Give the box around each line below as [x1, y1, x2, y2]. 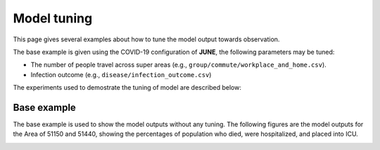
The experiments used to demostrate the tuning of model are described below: [13, 83, 242, 92]
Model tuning [13, 11, 93, 26]
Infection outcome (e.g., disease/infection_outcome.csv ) [30, 70, 212, 79]
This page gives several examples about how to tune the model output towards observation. [13, 35, 280, 43]
